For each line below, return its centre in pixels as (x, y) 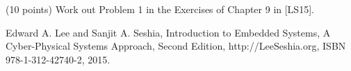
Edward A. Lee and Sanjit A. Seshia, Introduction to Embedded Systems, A (168, 32)
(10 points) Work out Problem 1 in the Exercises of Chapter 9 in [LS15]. (160, 9)
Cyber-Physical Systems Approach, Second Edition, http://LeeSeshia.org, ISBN (176, 46)
